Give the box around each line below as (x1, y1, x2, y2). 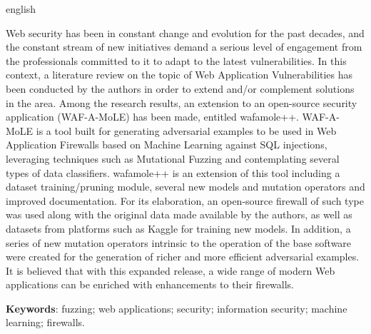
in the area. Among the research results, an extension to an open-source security (6, 95, 357, 110)
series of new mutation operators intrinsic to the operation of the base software (6, 235, 352, 250)
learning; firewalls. (6, 315, 86, 330)
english (6, 1, 36, 16)
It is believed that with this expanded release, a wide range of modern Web (6, 263, 335, 278)
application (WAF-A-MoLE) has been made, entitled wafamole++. (6, 109, 299, 124)
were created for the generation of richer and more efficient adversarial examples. (6, 249, 360, 264)
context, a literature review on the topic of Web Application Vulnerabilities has (6, 67, 353, 82)
